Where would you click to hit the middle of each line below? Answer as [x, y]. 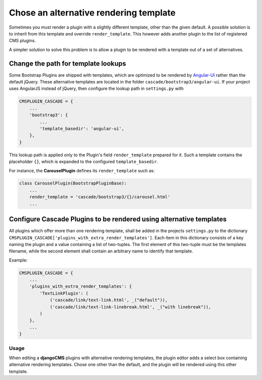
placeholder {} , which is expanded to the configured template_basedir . [83, 162]
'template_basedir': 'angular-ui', [82, 128]
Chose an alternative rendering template [92, 13]
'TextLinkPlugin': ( [64, 293]
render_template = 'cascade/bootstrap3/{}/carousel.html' [100, 197]
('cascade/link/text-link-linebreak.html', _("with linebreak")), [130, 307]
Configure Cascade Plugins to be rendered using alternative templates [118, 219]
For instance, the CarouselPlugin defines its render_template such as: [82, 170]
